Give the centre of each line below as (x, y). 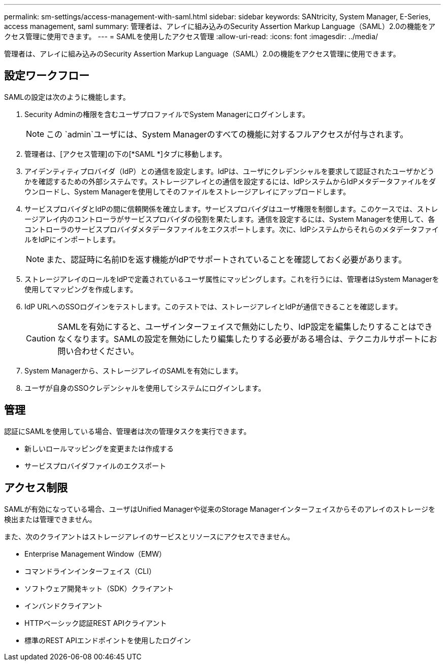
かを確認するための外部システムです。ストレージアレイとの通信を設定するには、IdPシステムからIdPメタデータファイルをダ (230, 181)
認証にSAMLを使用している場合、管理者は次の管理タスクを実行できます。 (128, 431)
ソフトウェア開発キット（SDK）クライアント (99, 588)
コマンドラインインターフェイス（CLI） (90, 571)
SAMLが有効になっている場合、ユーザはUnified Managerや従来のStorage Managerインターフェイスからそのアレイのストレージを (220, 509)
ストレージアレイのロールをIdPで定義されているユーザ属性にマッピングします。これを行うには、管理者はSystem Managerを (232, 279)
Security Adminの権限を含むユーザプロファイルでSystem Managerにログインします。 (167, 114)
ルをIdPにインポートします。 (72, 239)
